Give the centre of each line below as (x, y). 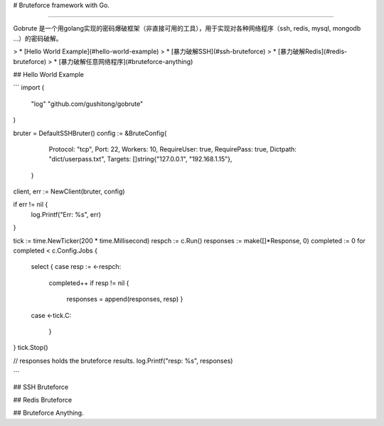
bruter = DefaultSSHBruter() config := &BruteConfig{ (90, 133)
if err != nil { (31, 204)
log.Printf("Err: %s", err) (66, 214)
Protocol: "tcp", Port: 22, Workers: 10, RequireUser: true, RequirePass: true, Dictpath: (172, 149)
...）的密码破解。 (38, 38)
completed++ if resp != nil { (89, 283)
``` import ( (29, 87)
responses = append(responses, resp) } (125, 299)
